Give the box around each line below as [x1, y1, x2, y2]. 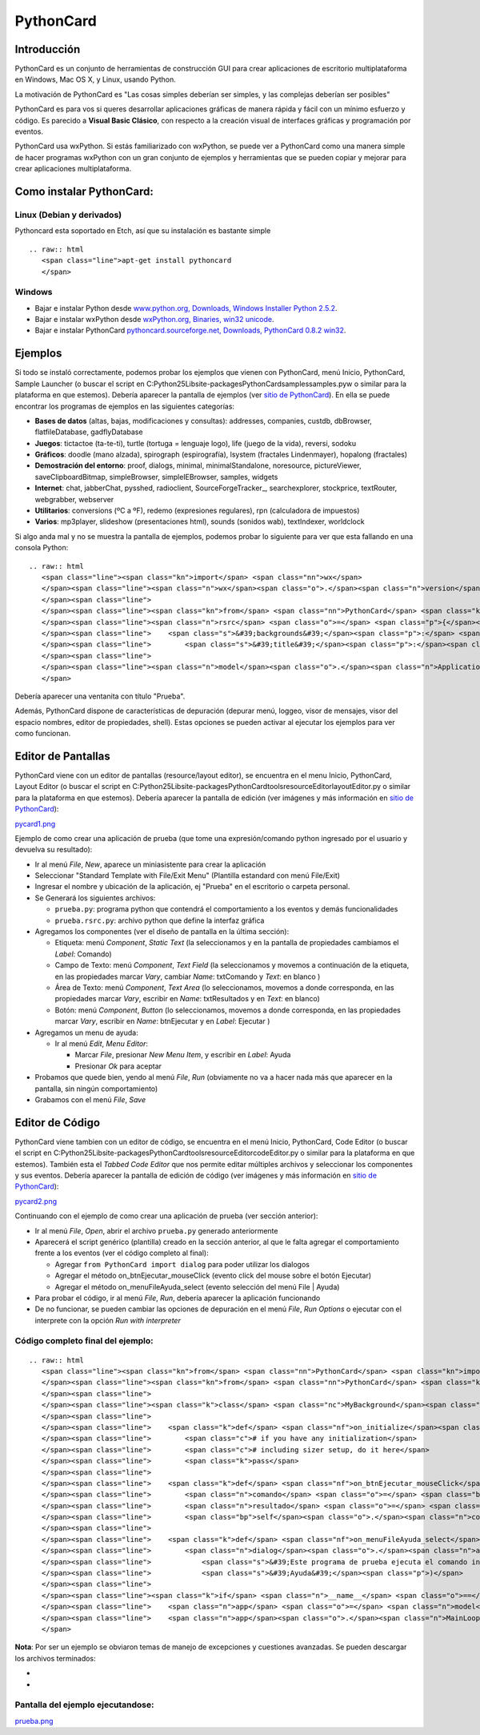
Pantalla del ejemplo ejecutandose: [14, 1699, 154, 1710]
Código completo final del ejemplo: [14, 1335, 154, 1347]
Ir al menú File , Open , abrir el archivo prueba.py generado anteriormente [34, 1226, 278, 1235]
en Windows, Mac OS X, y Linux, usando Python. [14, 74, 176, 84]
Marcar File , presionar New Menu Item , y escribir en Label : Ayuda [74, 1050, 291, 1060]
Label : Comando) [54, 949, 112, 959]
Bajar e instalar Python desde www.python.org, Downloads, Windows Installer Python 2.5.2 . [34, 303, 338, 312]
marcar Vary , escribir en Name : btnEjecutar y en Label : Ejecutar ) [54, 1016, 270, 1026]
